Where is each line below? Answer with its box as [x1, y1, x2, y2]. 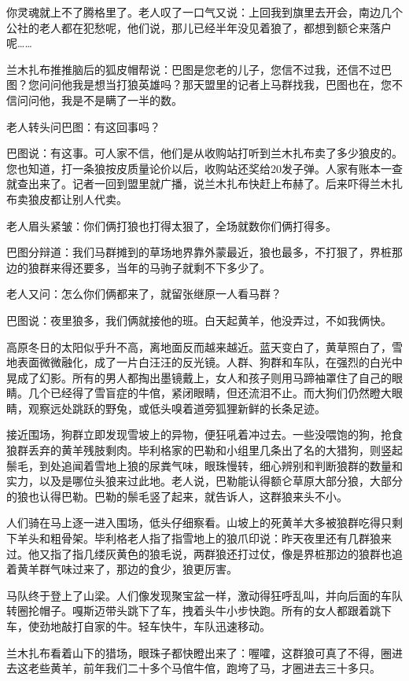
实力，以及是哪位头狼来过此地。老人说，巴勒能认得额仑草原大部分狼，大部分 [6, 473, 403, 489]
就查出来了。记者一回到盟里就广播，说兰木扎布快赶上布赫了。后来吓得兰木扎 [6, 175, 403, 192]
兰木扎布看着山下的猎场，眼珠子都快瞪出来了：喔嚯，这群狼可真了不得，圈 [6, 644, 392, 661]
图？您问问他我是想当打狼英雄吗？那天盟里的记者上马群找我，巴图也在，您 [6, 76, 392, 93]
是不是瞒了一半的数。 [72, 91, 182, 108]
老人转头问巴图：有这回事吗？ [6, 118, 160, 134]
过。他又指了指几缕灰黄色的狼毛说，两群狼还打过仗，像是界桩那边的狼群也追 [6, 545, 403, 561]
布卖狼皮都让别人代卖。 [6, 190, 127, 207]
